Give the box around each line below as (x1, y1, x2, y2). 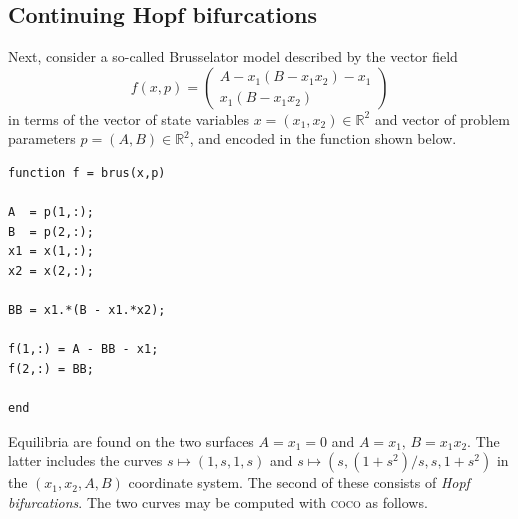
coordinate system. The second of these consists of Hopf (128, 472, 470, 493)
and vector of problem (374, 108, 510, 129)
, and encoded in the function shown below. (189, 128, 457, 149)
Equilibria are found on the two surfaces (8, 430, 254, 451)
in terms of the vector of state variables (8, 108, 250, 129)
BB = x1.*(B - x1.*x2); (8, 303, 166, 318)
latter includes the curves (8, 450, 163, 471)
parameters (8, 128, 76, 149)
